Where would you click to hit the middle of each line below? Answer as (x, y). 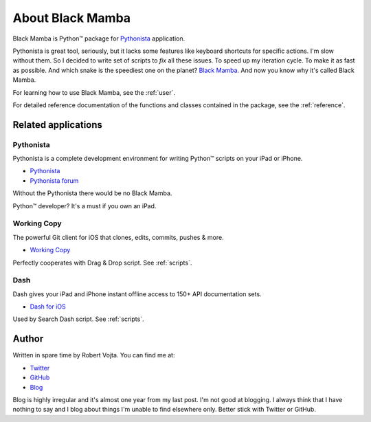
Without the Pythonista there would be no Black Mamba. (92, 193)
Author (28, 339)
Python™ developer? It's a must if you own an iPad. (85, 206)
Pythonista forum (54, 180)
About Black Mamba (71, 18)
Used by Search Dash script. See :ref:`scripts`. (78, 319)
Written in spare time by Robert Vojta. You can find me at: (94, 355)
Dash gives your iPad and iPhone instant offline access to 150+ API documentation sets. (137, 294)
